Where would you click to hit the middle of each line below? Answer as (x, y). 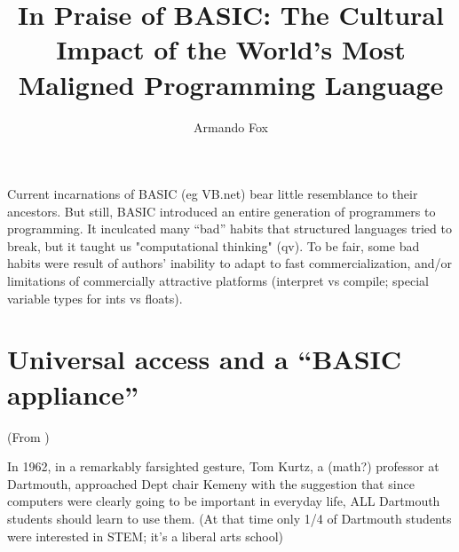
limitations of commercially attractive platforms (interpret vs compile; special (218, 281)
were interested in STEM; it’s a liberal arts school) (145, 536)
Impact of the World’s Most (231, 49)
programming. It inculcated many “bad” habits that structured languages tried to (229, 229)
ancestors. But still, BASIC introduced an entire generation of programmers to (222, 211)
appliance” (73, 394)
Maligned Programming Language (231, 84)
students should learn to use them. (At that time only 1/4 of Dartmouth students (229, 518)
